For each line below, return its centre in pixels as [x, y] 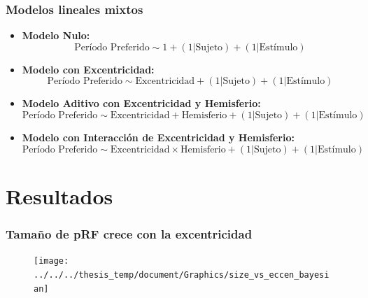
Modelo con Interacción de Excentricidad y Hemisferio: [158, 137]
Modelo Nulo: [56, 35]
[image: [51, 261]
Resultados [59, 196]
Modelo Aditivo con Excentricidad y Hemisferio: [141, 103]
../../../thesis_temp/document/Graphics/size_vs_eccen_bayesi [182, 275]
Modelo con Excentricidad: [88, 69]
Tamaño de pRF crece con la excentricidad [129, 233]
